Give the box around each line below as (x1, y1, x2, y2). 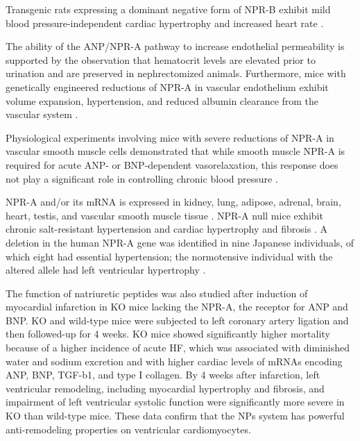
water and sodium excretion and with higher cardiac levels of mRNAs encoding (6, 353, 343, 368)
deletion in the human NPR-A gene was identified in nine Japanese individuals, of (6, 235, 354, 249)
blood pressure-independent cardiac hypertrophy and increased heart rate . (6, 15, 324, 30)
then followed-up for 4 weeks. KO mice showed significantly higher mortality (6, 326, 330, 341)
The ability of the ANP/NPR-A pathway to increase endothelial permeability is (6, 39, 345, 53)
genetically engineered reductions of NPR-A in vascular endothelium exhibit (6, 79, 329, 94)
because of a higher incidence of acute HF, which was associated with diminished (6, 340, 350, 355)
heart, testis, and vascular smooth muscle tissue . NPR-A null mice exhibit (6, 208, 323, 222)
